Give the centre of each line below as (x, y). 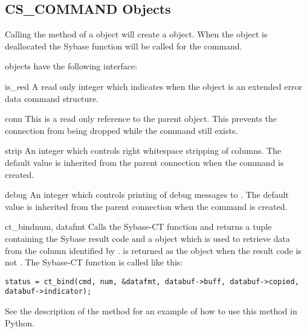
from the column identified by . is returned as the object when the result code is (153, 250)
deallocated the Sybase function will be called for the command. (124, 46)
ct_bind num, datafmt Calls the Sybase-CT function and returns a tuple (138, 227)
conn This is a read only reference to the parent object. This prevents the (141, 119)
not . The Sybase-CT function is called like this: (94, 262)
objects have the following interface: (71, 66)
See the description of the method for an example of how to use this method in (151, 311)
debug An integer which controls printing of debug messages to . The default (147, 195)
